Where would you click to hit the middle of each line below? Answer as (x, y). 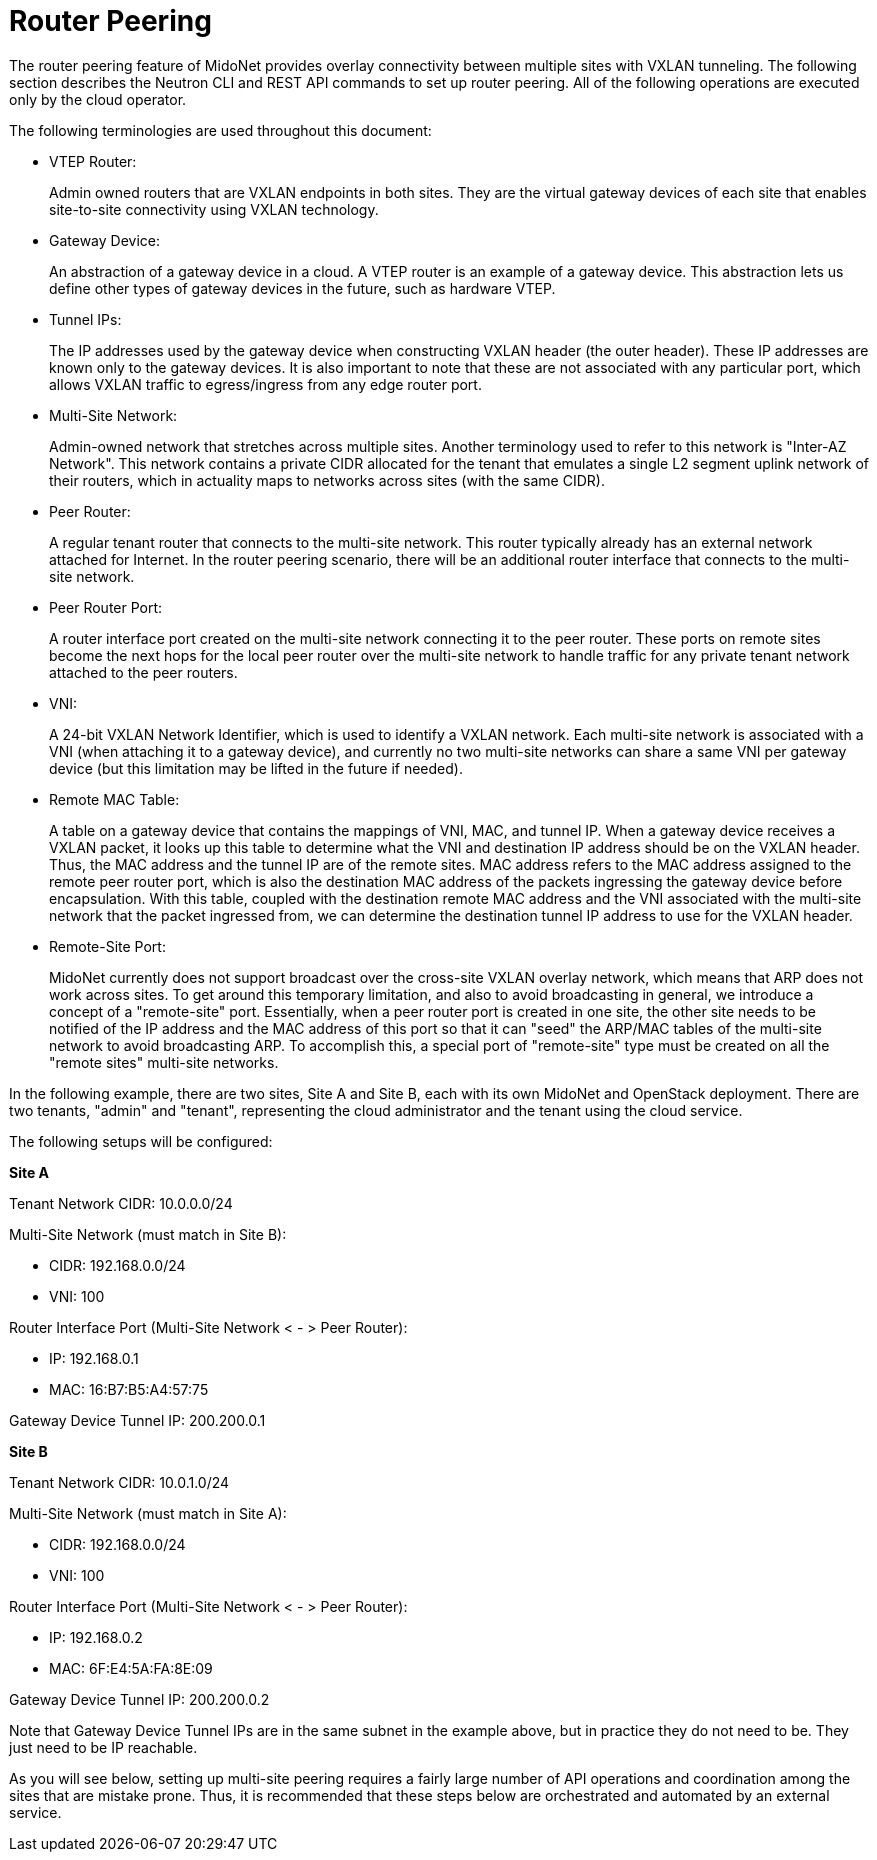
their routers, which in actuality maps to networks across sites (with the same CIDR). (327, 480)
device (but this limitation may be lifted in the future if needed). (256, 768)
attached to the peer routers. (143, 672)
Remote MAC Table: (114, 799)
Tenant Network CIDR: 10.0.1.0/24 (119, 1482)
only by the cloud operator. (98, 99)
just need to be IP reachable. (103, 1747)
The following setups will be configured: (141, 1141)
